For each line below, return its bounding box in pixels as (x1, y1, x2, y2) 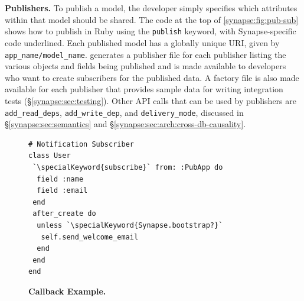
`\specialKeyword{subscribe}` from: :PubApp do (32, 163, 223, 171)
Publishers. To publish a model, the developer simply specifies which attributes (5, 2, 298, 14)
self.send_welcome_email (41, 232, 139, 241)
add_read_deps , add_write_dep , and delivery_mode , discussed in (5, 106, 244, 118)
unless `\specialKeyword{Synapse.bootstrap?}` (37, 221, 223, 229)
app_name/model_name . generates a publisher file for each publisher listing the (5, 48, 286, 60)
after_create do (32, 209, 96, 218)
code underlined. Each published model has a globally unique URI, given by (5, 36, 280, 48)
